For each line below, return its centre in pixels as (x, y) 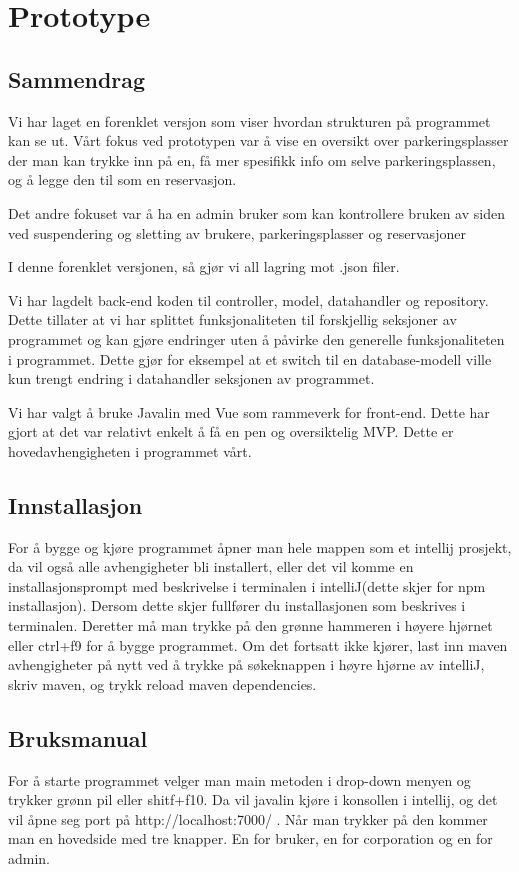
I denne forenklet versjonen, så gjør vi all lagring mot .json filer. (204, 266)
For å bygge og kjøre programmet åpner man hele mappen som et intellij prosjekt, (260, 546)
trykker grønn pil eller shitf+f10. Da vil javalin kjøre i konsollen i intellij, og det (253, 799)
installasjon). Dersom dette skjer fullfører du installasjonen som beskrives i (237, 605)
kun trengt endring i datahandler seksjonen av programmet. (191, 378)
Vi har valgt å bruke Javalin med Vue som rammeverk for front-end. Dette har (249, 411)
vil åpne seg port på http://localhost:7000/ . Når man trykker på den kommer (248, 818)
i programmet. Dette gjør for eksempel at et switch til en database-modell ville (250, 358)
